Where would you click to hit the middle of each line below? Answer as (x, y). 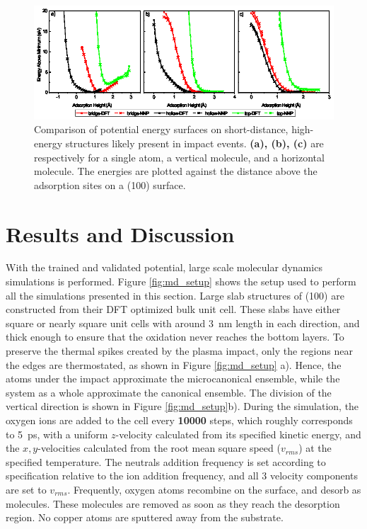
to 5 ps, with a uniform (57, 434)
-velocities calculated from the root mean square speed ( (159, 448)
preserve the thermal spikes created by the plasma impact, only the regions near (179, 351)
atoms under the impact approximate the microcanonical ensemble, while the (173, 379)
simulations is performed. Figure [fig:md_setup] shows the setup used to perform (181, 281)
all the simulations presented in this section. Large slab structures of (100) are (175, 295)
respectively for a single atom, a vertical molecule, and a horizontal (179, 157)
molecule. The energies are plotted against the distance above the (176, 171)
